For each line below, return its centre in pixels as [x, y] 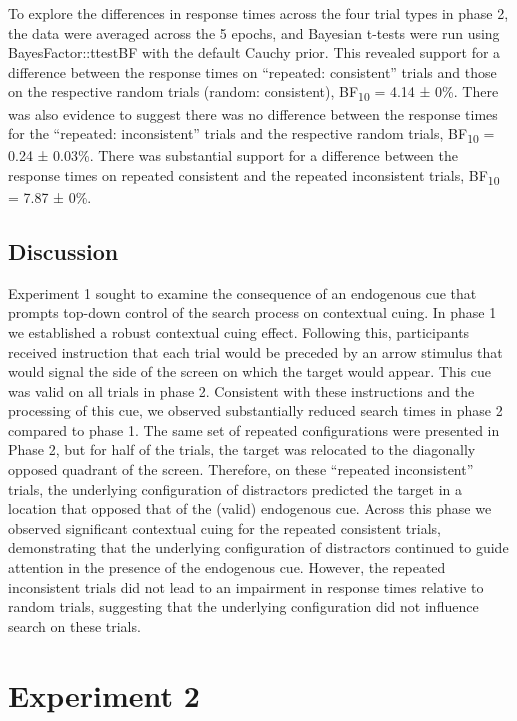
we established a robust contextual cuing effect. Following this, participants [239, 331]
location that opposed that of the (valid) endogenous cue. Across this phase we [250, 508]
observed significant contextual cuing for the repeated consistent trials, [224, 527]
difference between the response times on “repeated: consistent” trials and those [252, 71]
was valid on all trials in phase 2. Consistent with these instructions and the [241, 390]
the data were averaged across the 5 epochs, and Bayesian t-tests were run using [254, 32]
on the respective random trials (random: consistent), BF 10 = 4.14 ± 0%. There [253, 93]
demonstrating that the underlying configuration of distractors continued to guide [258, 547]
